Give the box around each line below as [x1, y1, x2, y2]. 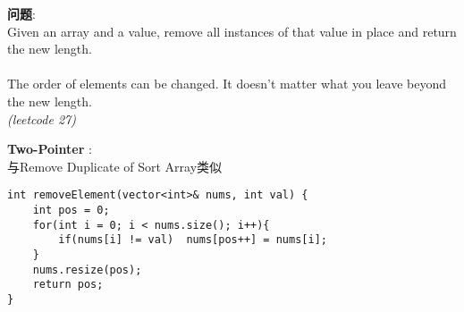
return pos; [32, 278, 104, 291]
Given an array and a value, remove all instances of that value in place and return [7, 21, 457, 40]
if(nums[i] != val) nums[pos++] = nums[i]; [58, 233, 327, 247]
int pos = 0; [32, 204, 110, 216]
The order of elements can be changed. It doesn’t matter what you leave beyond [7, 74, 447, 93]
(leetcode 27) [7, 109, 76, 128]
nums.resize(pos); [32, 263, 142, 276]
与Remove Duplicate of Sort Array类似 [7, 156, 223, 175]
